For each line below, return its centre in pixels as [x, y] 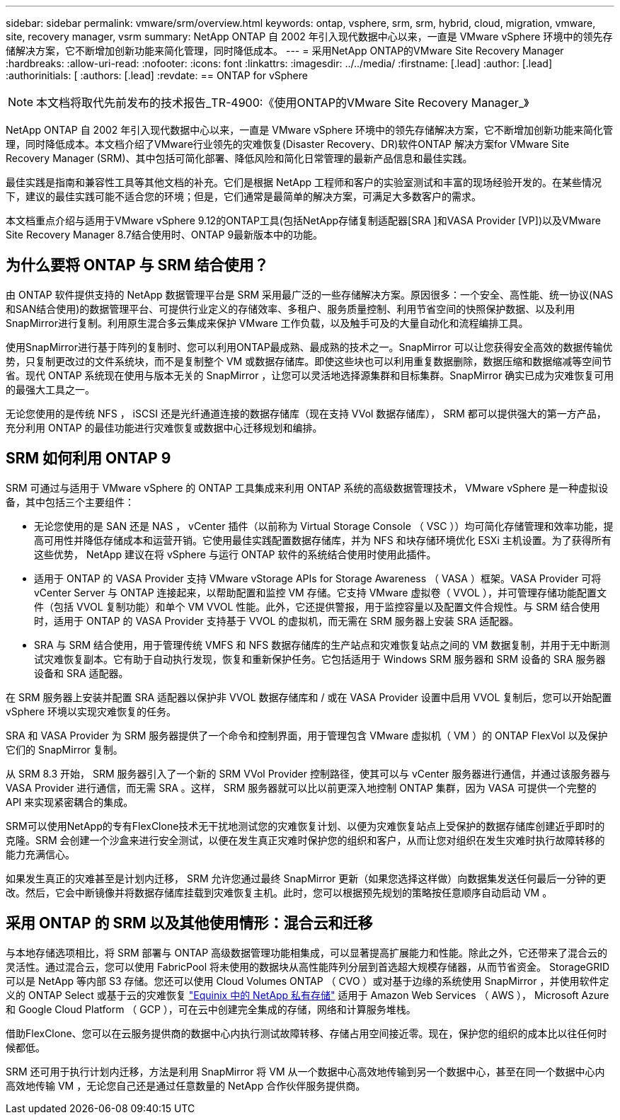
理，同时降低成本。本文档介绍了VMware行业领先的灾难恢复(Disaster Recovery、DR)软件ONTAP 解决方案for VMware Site [288, 144]
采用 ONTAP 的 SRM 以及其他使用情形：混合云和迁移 [189, 923]
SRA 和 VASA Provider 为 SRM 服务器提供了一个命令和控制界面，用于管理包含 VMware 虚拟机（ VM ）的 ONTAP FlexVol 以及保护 [307, 735]
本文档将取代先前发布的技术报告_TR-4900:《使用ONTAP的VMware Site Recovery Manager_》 [283, 103]
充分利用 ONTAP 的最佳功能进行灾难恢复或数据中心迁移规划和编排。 [164, 427]
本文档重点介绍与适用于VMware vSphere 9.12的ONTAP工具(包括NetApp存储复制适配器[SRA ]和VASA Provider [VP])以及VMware [303, 220]
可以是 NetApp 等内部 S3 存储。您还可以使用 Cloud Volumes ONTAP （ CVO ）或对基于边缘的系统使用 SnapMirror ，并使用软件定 [308, 981]
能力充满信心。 [40, 854]
